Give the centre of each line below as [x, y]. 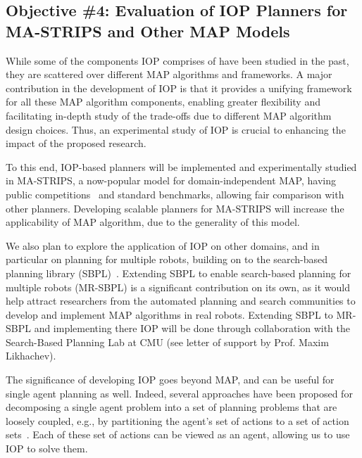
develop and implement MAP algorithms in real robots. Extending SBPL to [169, 314]
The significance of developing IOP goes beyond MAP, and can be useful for [170, 380]
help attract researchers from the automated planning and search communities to [181, 301]
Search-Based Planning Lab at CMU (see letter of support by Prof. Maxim [167, 342]
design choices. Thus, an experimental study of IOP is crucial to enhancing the [176, 129]
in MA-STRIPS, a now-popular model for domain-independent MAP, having [171, 180]
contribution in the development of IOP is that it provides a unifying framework [179, 88]
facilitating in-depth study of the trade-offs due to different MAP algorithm [169, 115]
